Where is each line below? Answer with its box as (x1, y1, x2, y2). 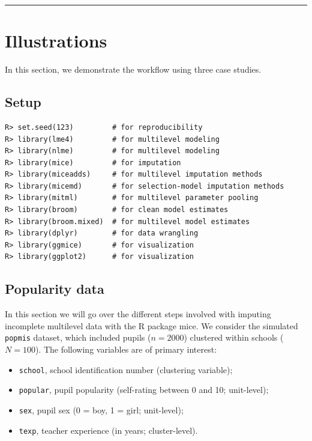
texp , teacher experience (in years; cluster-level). (19, 424, 198, 436)
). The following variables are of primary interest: (35, 343, 217, 356)
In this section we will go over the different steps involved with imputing (5, 308, 271, 320)
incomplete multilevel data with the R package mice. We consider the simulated (5, 319, 298, 332)
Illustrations (5, 28, 107, 53)
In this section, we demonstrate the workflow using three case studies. (5, 63, 262, 76)
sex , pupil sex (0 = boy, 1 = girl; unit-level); (19, 404, 184, 416)
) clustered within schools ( (184, 331, 284, 344)
